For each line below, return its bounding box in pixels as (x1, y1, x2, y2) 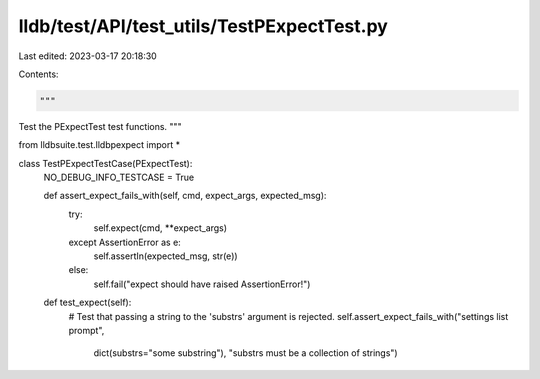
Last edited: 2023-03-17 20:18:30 (18, 50, 157, 62)
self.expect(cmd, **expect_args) (93, 222, 228, 234)
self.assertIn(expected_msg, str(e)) (93, 250, 239, 262)
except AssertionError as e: (68, 236, 182, 248)
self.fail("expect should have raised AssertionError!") (93, 278, 311, 290)
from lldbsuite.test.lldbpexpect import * (18, 139, 180, 151)
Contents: (18, 68, 59, 80)
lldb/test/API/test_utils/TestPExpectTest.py (18, 15, 389, 37)
